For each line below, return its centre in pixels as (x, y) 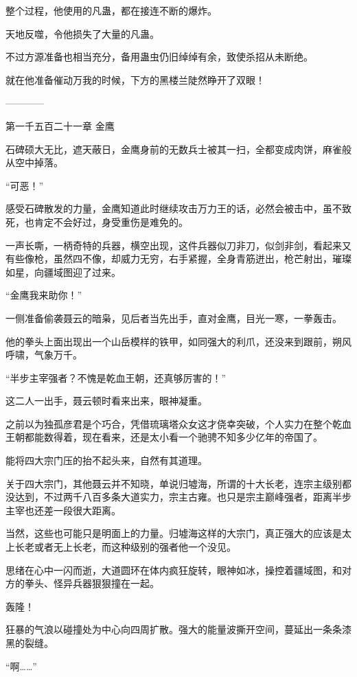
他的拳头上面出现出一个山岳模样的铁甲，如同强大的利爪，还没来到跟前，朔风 (178, 341)
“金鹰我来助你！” (44, 295)
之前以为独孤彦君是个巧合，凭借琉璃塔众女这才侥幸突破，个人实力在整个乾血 (178, 423)
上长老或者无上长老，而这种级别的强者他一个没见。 (121, 547)
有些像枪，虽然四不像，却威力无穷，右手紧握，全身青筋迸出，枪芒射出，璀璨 (178, 259)
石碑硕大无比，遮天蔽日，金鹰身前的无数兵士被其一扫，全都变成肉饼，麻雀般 (178, 149)
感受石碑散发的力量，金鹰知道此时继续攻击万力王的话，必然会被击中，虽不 (174, 208)
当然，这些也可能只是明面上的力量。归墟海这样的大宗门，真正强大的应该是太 (178, 533)
